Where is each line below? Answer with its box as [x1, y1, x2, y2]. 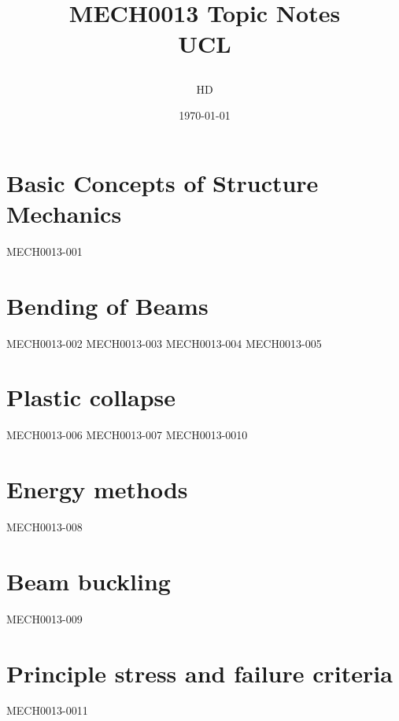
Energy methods [6, 473, 188, 505]
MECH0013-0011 [6, 702, 88, 719]
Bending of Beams [6, 289, 209, 321]
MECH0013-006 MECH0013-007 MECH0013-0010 [6, 427, 248, 443]
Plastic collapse [6, 381, 176, 413]
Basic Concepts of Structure [6, 166, 319, 198]
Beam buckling [6, 564, 171, 597]
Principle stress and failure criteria [6, 656, 393, 689]
